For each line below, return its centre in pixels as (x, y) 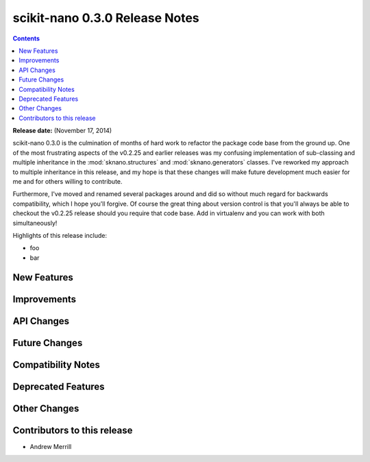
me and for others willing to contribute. (67, 182)
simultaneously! (35, 223)
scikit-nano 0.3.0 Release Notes (106, 18)
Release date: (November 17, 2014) (62, 131)
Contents (26, 38)
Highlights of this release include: (60, 235)
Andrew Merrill (51, 446)
